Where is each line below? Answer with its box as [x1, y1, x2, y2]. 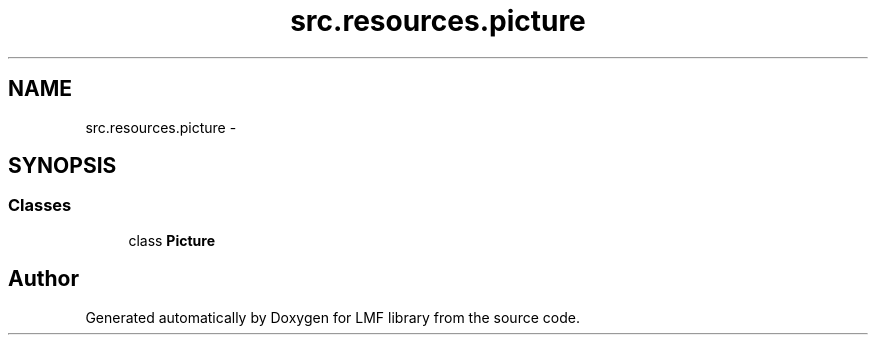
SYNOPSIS [8, 153, 117, 179]
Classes [8, 195, 72, 216]
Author [8, 266, 79, 292]
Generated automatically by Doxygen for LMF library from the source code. [85, 308, 580, 326]
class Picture [128, 231, 216, 249]
